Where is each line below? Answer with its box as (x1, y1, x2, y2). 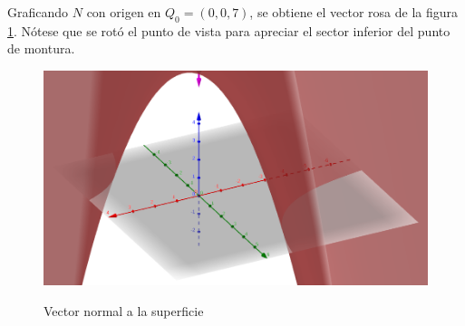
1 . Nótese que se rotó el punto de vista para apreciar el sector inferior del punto (7, 21, 450, 40)
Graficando (7, 3, 69, 21)
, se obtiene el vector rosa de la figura (249, 3, 459, 21)
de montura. (7, 39, 75, 58)
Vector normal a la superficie (44, 301, 204, 320)
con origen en (86, 3, 161, 21)
